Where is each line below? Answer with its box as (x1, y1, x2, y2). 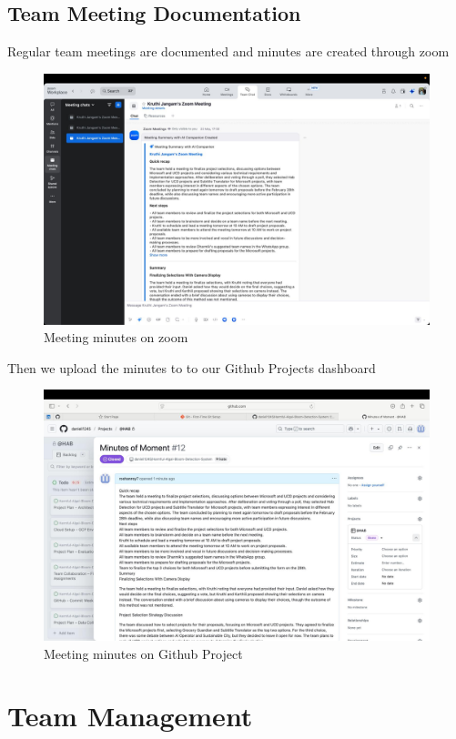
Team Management (7, 697, 253, 734)
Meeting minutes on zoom (44, 328, 188, 347)
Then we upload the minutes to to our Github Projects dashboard (7, 358, 376, 377)
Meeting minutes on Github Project (44, 643, 243, 663)
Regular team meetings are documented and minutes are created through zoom (7, 42, 450, 61)
